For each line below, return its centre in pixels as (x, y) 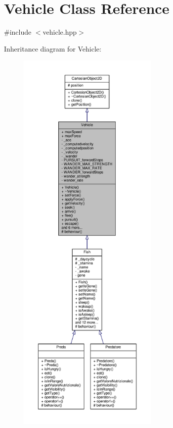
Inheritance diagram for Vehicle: (53, 48)
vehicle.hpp (60, 32)
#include (18, 32)
